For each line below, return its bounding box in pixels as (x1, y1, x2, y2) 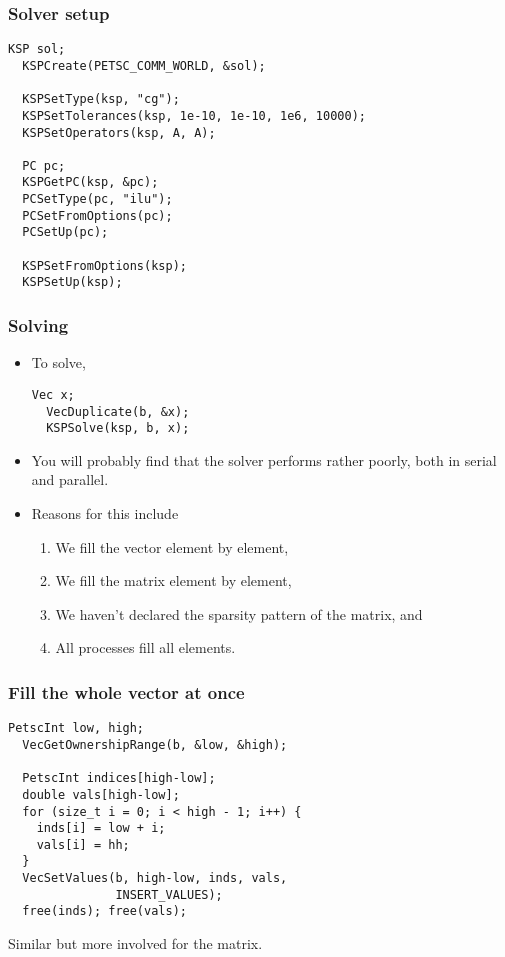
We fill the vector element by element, (55, 536, 289, 557)
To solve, (31, 352, 86, 373)
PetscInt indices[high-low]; (22, 771, 216, 786)
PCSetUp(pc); (22, 225, 109, 240)
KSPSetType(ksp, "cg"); (22, 92, 180, 107)
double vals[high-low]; (22, 787, 180, 802)
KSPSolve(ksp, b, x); (46, 421, 190, 436)
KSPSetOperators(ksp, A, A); (22, 125, 216, 140)
